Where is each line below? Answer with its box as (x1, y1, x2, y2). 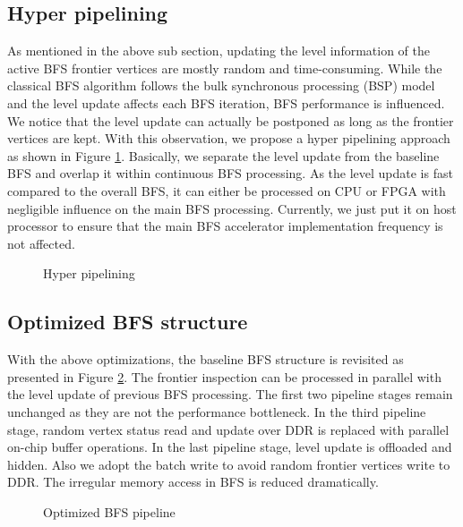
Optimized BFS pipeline (43, 502, 176, 521)
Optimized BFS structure (7, 308, 248, 336)
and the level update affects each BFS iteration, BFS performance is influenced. (7, 93, 445, 112)
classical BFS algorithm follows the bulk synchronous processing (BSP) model (7, 76, 435, 95)
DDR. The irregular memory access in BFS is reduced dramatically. (7, 472, 379, 491)
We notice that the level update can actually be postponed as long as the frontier (7, 111, 454, 130)
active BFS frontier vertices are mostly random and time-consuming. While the (7, 58, 442, 77)
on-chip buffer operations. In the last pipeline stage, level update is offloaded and (7, 438, 452, 456)
